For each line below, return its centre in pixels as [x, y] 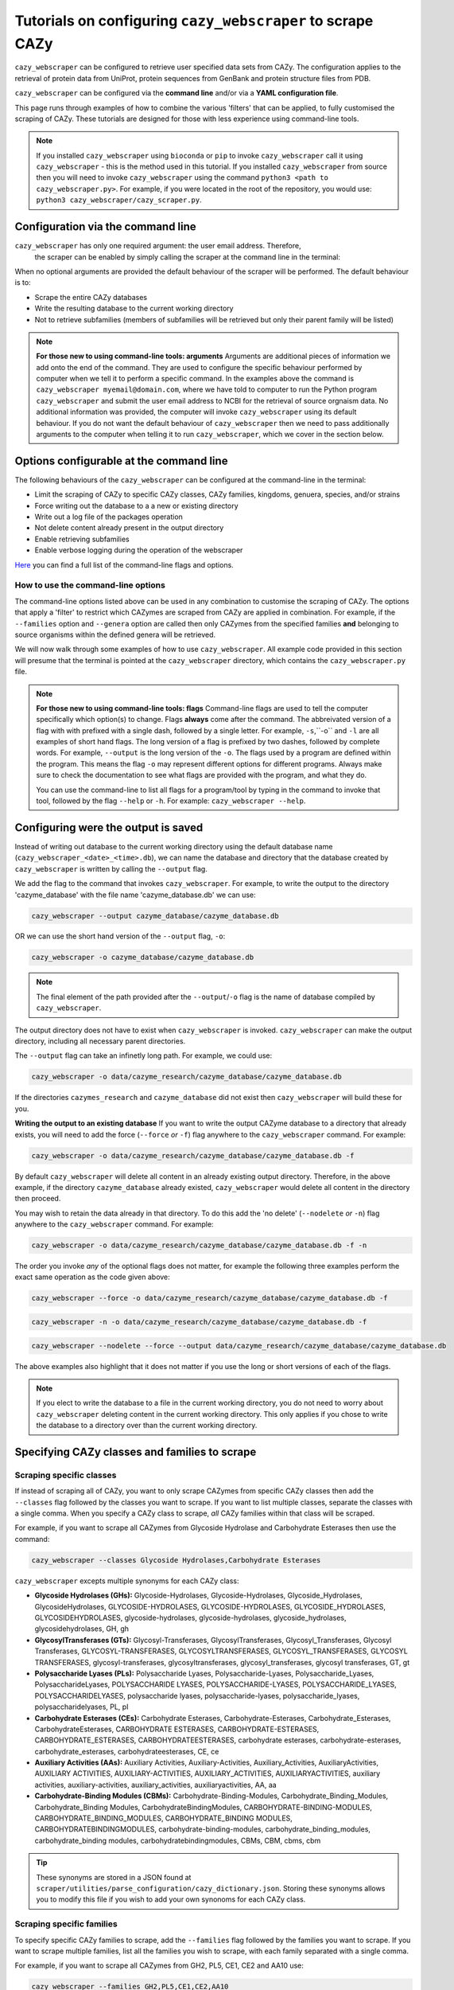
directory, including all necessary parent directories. [100, 1041]
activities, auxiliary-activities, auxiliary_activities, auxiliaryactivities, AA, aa [156, 1785]
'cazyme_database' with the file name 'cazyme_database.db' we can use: [135, 895]
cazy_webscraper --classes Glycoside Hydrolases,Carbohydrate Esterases [176, 1560]
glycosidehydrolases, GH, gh [82, 1629]
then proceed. [38, 1199]
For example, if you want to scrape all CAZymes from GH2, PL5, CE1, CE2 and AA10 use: [159, 1965]
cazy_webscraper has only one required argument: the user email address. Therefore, [158, 246]
